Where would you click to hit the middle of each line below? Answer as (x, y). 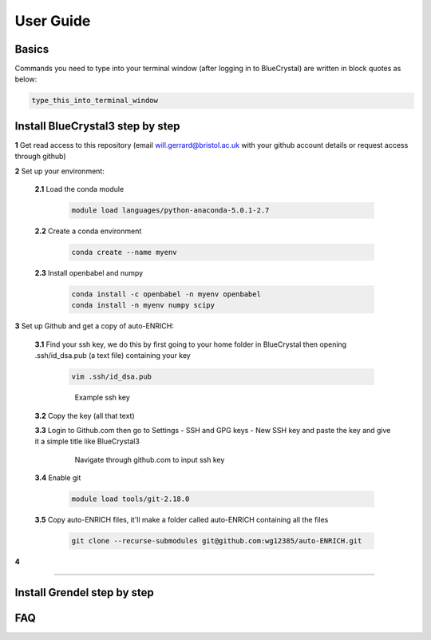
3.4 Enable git (58, 478)
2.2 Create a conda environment (88, 231)
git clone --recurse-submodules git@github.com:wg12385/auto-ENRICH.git (217, 541)
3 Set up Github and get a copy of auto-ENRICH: (95, 326)
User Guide (53, 21)
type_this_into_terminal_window (95, 101)
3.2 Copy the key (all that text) (85, 415)
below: (26, 79)
